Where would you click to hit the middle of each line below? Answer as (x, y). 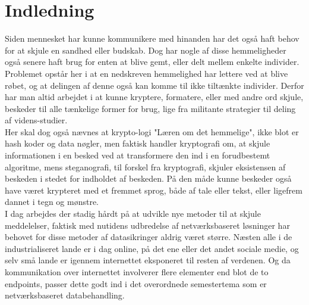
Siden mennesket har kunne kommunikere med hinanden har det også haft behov (152, 38)
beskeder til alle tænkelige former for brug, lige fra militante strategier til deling (150, 108)
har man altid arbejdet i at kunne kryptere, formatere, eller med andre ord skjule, (154, 97)
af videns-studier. (36, 120)
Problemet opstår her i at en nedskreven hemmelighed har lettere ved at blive (146, 73)
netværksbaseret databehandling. (65, 295)
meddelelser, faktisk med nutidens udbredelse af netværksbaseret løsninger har (147, 225)
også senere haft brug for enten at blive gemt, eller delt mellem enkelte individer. (152, 62)
